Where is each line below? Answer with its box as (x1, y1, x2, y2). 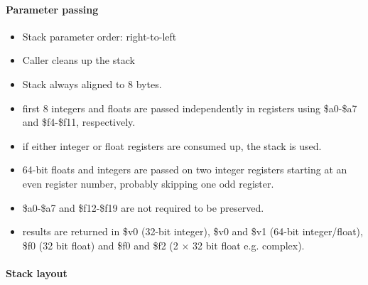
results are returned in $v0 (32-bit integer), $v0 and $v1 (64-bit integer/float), (22, 224, 363, 239)
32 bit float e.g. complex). (193, 237, 305, 252)
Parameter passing (6, 1, 99, 16)
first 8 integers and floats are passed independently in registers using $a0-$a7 (22, 100, 357, 115)
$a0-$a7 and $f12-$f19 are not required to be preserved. (22, 200, 264, 215)
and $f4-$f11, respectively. (22, 114, 136, 129)
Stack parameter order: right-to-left (22, 28, 177, 43)
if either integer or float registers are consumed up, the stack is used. (22, 138, 322, 153)
